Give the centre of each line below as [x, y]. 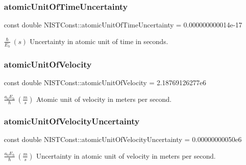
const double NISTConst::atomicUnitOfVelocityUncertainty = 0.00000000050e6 [123, 139]
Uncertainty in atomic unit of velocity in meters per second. [126, 155]
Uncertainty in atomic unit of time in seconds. [99, 41]
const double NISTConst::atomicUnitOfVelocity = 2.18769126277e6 [105, 82]
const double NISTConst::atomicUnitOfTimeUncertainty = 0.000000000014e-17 [123, 25]
